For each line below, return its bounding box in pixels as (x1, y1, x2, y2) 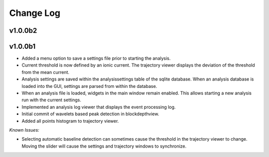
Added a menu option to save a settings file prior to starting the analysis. (21, 55, 171, 62)
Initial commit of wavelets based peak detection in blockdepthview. (21, 111, 159, 117)
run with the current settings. (21, 97, 82, 103)
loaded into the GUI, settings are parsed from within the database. (21, 83, 157, 89)
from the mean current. (21, 69, 70, 75)
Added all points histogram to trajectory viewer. (21, 118, 119, 124)
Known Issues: (9, 127, 39, 133)
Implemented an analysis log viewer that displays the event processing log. (21, 104, 176, 110)
